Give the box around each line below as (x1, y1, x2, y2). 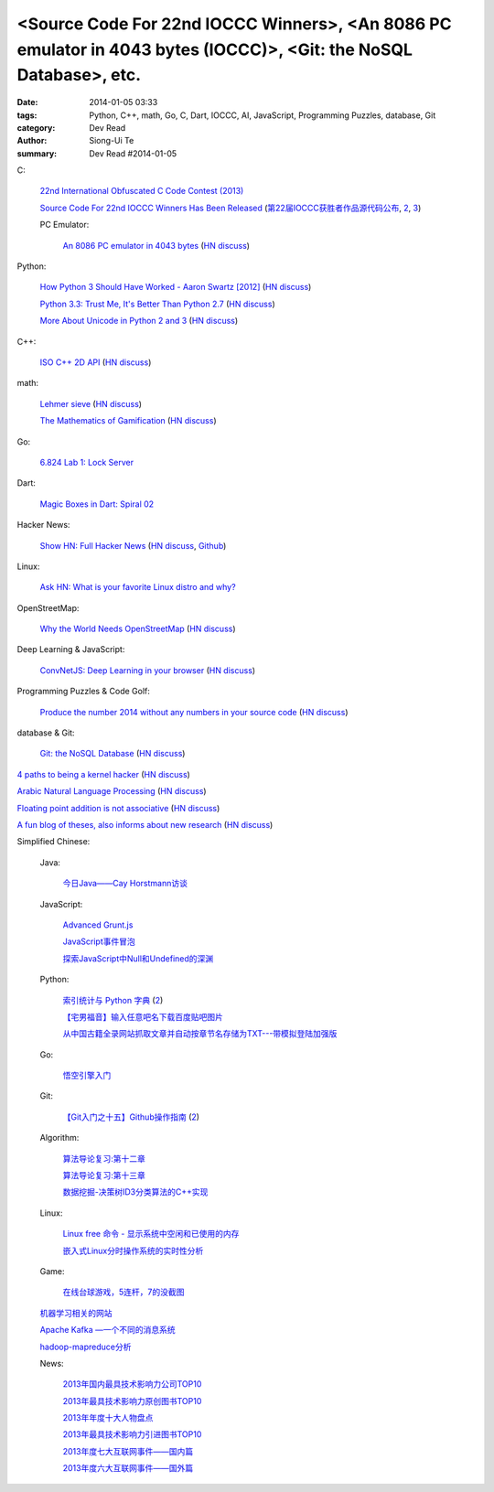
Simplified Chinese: (16, 836, 91, 847)
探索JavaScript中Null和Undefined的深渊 (62, 952, 214, 964)
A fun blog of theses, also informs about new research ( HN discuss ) (16, 819, 274, 830)
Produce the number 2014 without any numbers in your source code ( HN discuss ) (39, 706, 349, 717)
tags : (16, 110, 38, 121)
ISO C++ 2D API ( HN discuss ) (39, 357, 152, 368)
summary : (16, 147, 58, 159)
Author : (16, 135, 48, 146)
